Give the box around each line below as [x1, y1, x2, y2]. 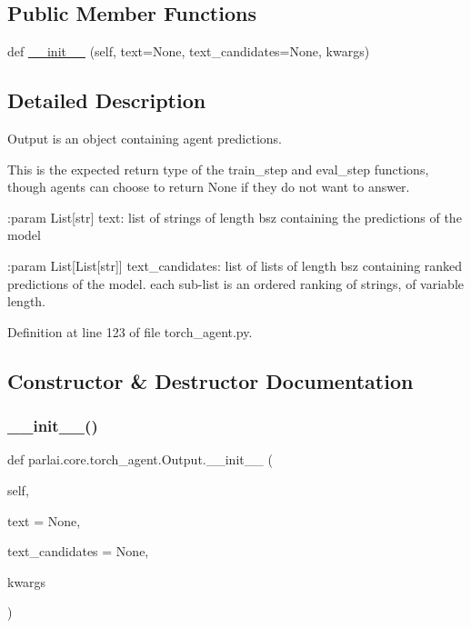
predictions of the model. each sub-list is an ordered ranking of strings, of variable [7, 274, 464, 293]
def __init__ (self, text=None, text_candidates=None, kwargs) [7, 42, 370, 61]
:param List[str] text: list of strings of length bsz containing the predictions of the [7, 207, 462, 226]
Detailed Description [7, 86, 206, 115]
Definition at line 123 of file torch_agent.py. [7, 322, 253, 341]
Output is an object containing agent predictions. [7, 129, 283, 147]
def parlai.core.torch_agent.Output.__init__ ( [7, 450, 273, 469]
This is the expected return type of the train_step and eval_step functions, [7, 159, 429, 178]
